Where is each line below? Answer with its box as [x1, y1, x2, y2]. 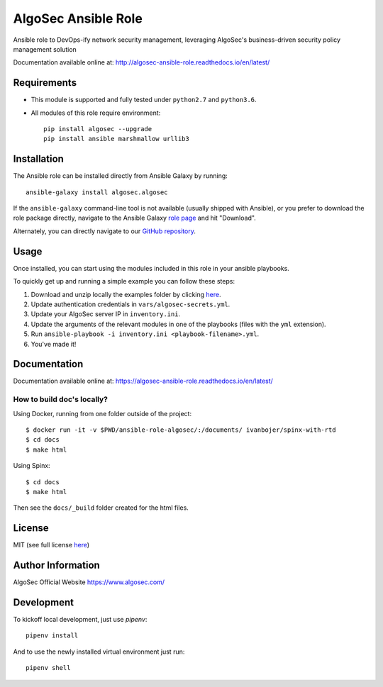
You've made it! [30, 340, 77, 348]
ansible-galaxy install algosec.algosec [26, 188, 168, 196]
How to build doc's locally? [13, 394, 108, 404]
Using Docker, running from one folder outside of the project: [13, 409, 191, 418]
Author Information [13, 559, 101, 571]
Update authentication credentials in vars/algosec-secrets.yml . [30, 300, 231, 308]
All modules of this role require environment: [30, 108, 161, 117]
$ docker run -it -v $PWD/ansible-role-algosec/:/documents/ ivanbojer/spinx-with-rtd [26, 425, 336, 434]
